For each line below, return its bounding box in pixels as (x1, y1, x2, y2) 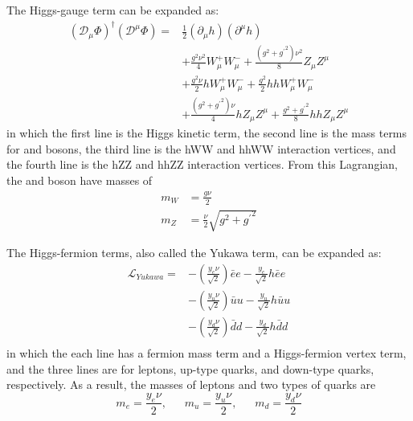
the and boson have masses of (6, 171, 153, 188)
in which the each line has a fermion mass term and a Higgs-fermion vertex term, (6, 344, 407, 361)
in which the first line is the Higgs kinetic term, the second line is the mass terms (6, 125, 407, 141)
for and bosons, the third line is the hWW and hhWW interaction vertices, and (6, 140, 396, 157)
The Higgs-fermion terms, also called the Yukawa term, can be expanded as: (6, 244, 382, 261)
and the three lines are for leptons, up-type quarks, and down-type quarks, (6, 360, 374, 377)
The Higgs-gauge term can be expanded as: (6, 2, 219, 18)
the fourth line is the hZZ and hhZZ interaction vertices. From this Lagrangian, (6, 156, 398, 173)
